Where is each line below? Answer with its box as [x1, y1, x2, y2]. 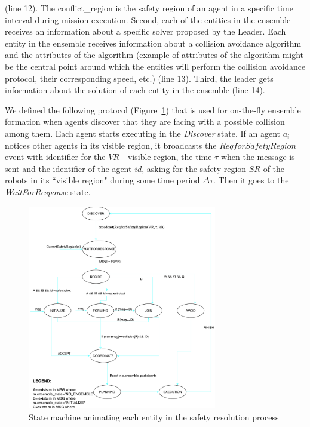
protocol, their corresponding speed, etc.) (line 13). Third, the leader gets [5, 72, 274, 84]
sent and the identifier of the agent [5, 162, 132, 174]
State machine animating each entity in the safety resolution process [29, 410, 279, 423]
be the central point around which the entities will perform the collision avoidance [5, 60, 306, 72]
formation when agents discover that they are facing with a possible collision [5, 115, 285, 128]
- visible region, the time [122, 150, 212, 163]
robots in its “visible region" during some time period [5, 174, 200, 186]
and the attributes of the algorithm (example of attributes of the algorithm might [5, 48, 304, 61]
